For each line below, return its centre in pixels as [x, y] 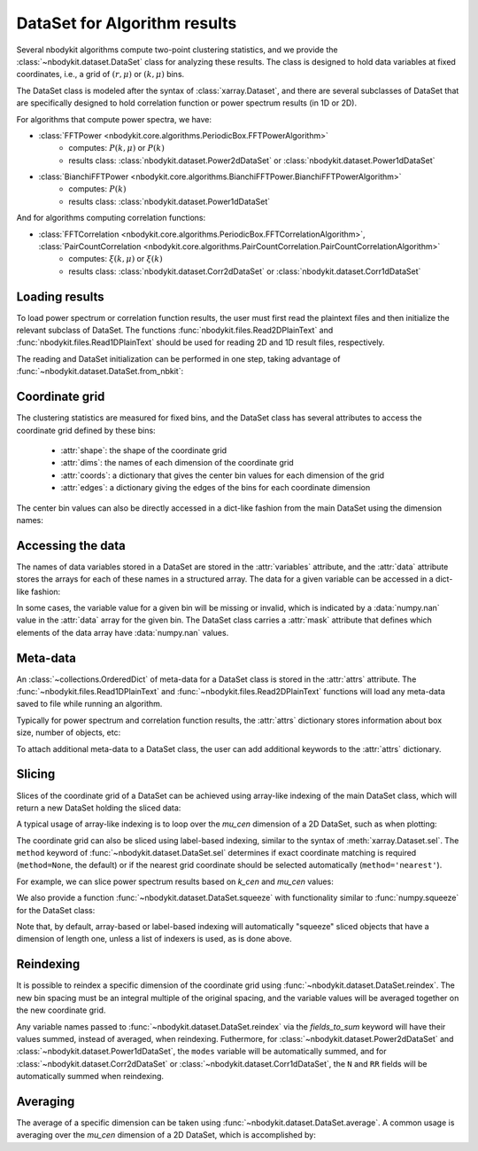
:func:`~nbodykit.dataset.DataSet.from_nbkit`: [100, 372]
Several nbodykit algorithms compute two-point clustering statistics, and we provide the [177, 50]
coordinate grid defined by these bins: [86, 430]
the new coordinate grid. [61, 1010]
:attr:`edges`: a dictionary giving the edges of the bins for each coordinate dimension [216, 488]
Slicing [36, 775]
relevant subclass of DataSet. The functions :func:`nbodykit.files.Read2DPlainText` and [175, 330]
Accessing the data [71, 545]
